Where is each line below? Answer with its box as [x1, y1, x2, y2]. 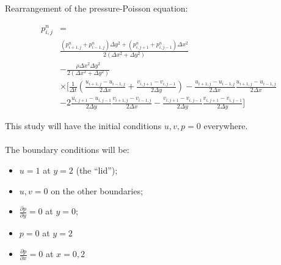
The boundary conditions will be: [5, 143, 130, 156]
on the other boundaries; [51, 184, 143, 197]
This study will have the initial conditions [5, 119, 162, 132]
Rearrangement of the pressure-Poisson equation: [5, 2, 188, 14]
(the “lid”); [76, 163, 118, 176]
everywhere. [203, 119, 248, 132]
